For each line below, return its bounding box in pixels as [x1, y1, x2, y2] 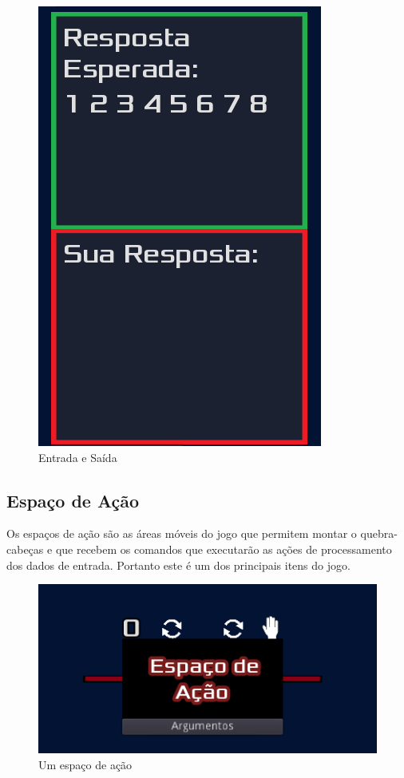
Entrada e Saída [38, 448, 117, 465]
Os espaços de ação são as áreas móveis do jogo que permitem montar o [6, 525, 357, 542]
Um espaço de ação [38, 756, 133, 772]
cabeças [6, 540, 44, 557]
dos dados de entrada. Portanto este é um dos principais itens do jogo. [6, 556, 351, 573]
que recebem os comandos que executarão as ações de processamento [55, 540, 392, 557]
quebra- [360, 525, 398, 542]
